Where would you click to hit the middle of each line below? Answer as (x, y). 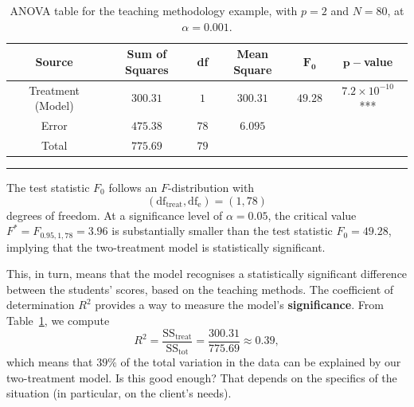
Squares (147, 69)
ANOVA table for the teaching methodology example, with (154, 10)
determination (41, 305)
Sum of (147, 54)
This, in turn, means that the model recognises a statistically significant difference (207, 274)
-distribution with (211, 187)
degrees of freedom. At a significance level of (115, 215)
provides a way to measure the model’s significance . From (239, 305)
